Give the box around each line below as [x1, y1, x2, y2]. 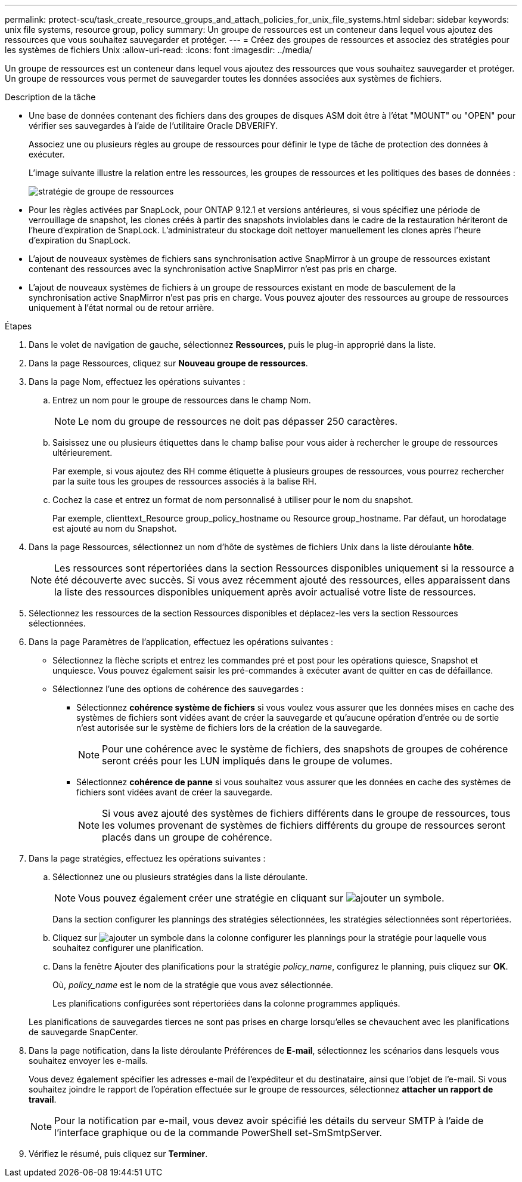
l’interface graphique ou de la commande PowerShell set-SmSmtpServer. [54, 1127, 383, 1138]
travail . [29, 1094, 57, 1104]
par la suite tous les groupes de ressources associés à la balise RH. [52, 476, 317, 486]
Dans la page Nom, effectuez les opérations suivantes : [29, 376, 246, 387]
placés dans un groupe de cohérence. [102, 831, 272, 843]
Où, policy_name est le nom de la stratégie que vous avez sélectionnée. [52, 980, 334, 990]
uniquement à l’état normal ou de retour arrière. [29, 303, 215, 313]
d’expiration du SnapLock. [29, 235, 131, 245]
